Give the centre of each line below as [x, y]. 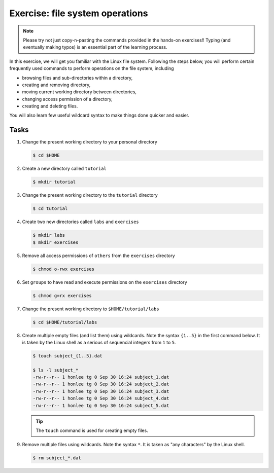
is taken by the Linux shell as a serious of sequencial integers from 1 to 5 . [99, 342]
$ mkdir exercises [56, 242]
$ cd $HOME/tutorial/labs [65, 322]
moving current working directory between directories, [79, 92]
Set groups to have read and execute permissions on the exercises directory [105, 282]
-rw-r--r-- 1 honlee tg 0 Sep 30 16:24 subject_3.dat [101, 391]
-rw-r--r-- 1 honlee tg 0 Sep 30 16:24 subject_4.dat [101, 398]
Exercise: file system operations [79, 13]
